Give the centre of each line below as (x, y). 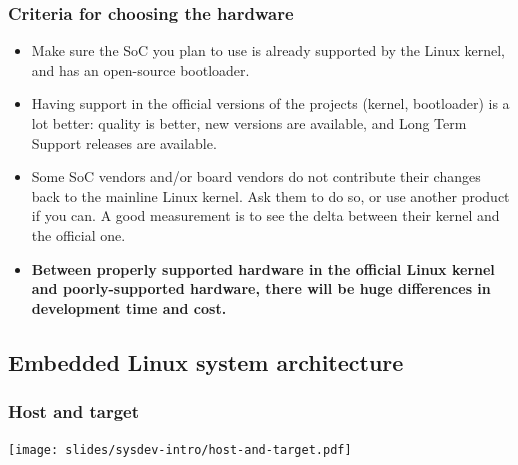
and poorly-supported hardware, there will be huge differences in (261, 288)
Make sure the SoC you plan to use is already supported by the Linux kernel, (268, 50)
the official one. (78, 234)
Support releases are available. (124, 142)
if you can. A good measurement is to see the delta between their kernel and (265, 215)
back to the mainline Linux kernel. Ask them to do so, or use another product (270, 195)
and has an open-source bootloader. (140, 69)
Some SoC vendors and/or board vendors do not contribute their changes (256, 176)
